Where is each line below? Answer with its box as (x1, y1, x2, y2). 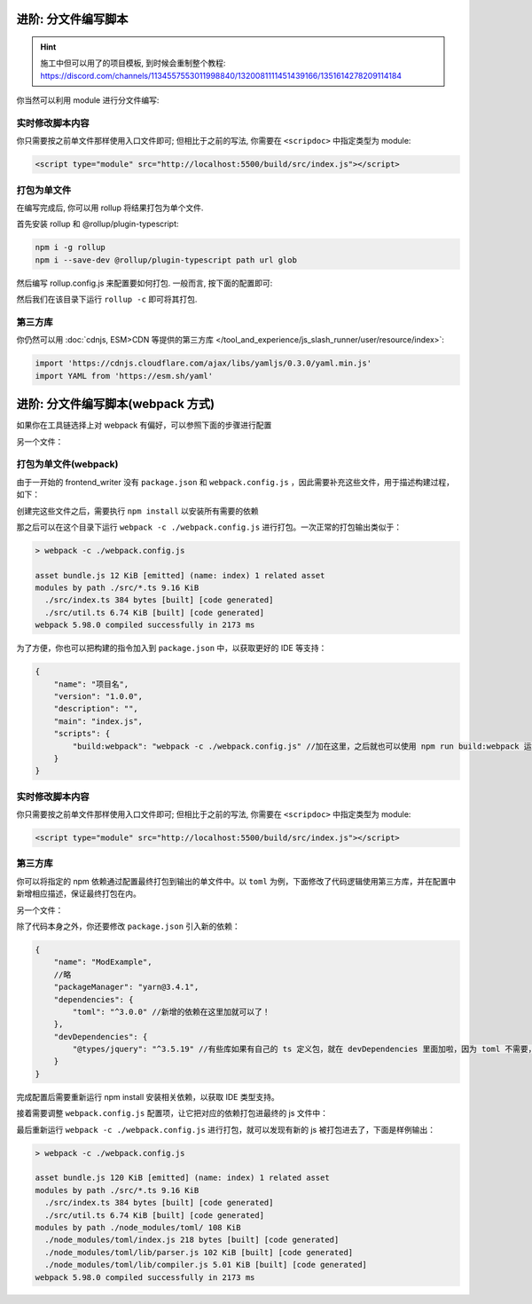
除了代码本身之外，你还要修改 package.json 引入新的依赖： (16, 921, 241, 931)
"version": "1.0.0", (53, 691, 144, 701)
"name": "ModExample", (53, 957, 153, 967)
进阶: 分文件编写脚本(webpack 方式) (16, 397, 215, 412)
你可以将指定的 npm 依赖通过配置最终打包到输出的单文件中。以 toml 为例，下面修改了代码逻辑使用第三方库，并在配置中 (16, 876, 457, 886)
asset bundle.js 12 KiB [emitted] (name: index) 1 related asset (35, 570, 325, 580)
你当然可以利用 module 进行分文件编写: (16, 95, 160, 106)
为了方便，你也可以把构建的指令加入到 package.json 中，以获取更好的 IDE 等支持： (16, 643, 327, 654)
